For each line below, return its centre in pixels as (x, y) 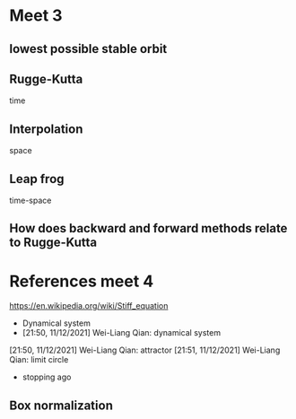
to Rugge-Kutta (53, 243)
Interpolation (46, 129)
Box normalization (61, 405)
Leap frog (37, 179)
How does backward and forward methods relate (148, 228)
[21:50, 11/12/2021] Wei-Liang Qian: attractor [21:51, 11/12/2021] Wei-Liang (145, 350)
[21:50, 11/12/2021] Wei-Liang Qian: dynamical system (122, 333)
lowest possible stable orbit (88, 49)
